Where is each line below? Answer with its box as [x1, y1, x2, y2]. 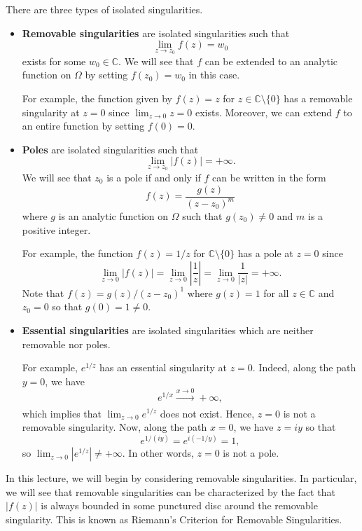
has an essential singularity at [99, 360, 227, 375]
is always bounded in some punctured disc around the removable [41, 498, 318, 513]
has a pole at [237, 246, 293, 261]
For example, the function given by [22, 91, 172, 105]
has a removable [284, 91, 353, 105]
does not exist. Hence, [160, 406, 255, 420]
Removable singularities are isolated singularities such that [22, 25, 290, 40]
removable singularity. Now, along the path [22, 420, 207, 434]
